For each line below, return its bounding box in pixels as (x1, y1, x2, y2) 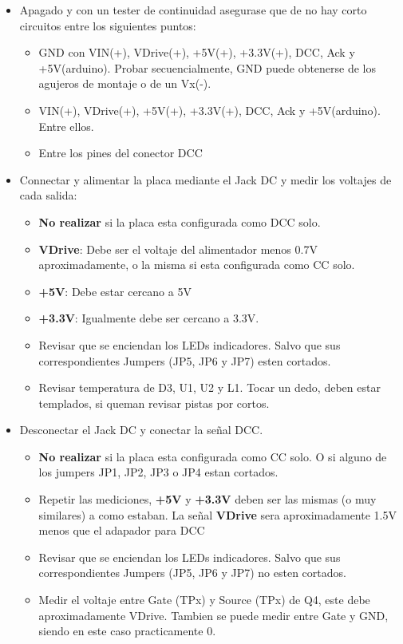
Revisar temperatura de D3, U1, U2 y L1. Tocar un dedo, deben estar (38, 379, 381, 396)
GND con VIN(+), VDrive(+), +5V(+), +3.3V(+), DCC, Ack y (38, 44, 355, 61)
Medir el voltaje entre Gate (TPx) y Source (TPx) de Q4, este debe (38, 591, 370, 608)
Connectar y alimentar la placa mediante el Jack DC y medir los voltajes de (19, 171, 392, 188)
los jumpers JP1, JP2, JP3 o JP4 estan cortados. (38, 464, 279, 480)
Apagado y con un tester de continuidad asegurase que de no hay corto (19, 2, 367, 18)
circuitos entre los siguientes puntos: (19, 17, 196, 34)
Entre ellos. (38, 117, 94, 134)
